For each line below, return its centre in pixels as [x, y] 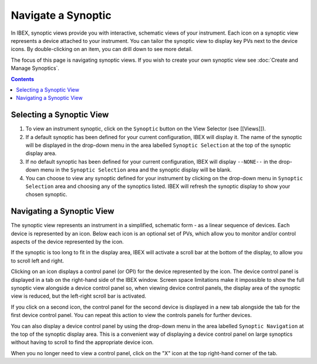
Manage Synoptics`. [35, 68]
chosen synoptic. [46, 194]
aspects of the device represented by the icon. [68, 242]
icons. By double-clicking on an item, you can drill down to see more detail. [102, 49]
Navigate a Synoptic [61, 15]
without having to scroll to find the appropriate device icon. [82, 342]
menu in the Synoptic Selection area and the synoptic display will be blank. [136, 170]
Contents [23, 79]
